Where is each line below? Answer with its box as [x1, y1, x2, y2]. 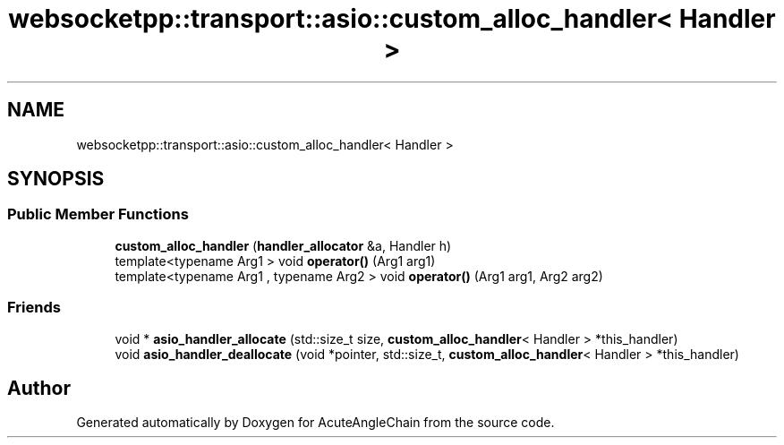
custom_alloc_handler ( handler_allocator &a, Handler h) [115, 237, 452, 253]
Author [7, 376, 71, 399]
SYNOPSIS [7, 167, 105, 191]
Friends [7, 298, 61, 317]
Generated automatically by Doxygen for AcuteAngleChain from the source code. [76, 415, 555, 431]
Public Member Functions [7, 205, 189, 224]
